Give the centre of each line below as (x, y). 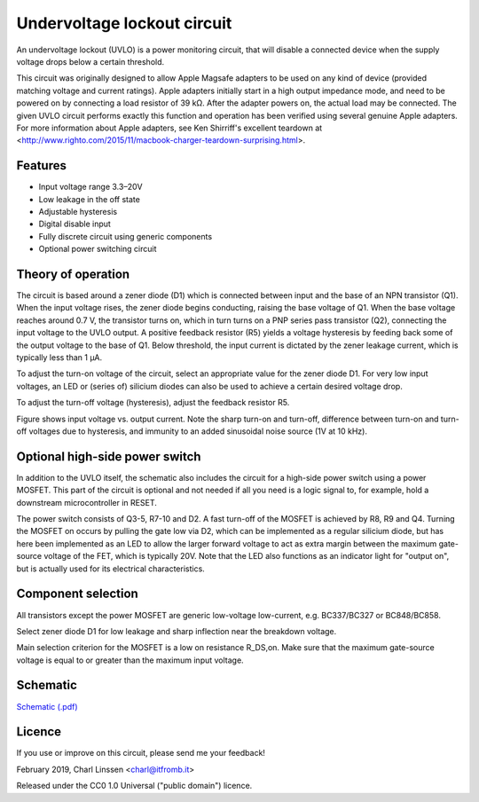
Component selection (78, 594)
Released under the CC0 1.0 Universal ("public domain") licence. (134, 786)
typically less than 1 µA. (59, 358)
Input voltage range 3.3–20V (90, 187)
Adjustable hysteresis (78, 211)
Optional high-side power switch (109, 456)
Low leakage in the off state (90, 199)
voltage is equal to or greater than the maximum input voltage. (130, 660)
